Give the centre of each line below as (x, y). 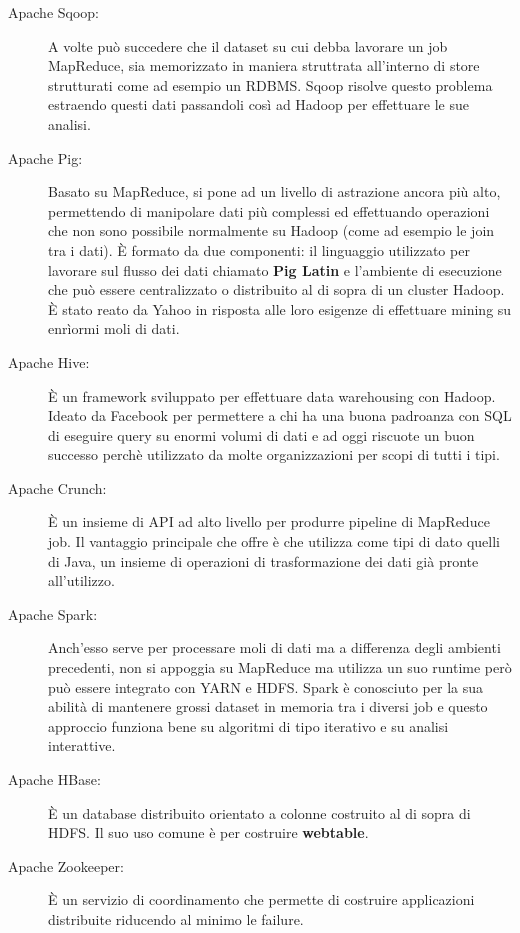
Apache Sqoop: (54, 12)
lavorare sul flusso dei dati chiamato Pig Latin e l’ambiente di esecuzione (275, 269)
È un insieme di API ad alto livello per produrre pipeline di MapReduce (269, 521)
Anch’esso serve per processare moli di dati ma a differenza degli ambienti (274, 647)
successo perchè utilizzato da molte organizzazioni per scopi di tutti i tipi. (274, 454)
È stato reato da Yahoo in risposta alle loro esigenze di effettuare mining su (280, 308)
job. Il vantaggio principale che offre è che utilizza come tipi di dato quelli (274, 541)
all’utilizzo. (81, 580)
